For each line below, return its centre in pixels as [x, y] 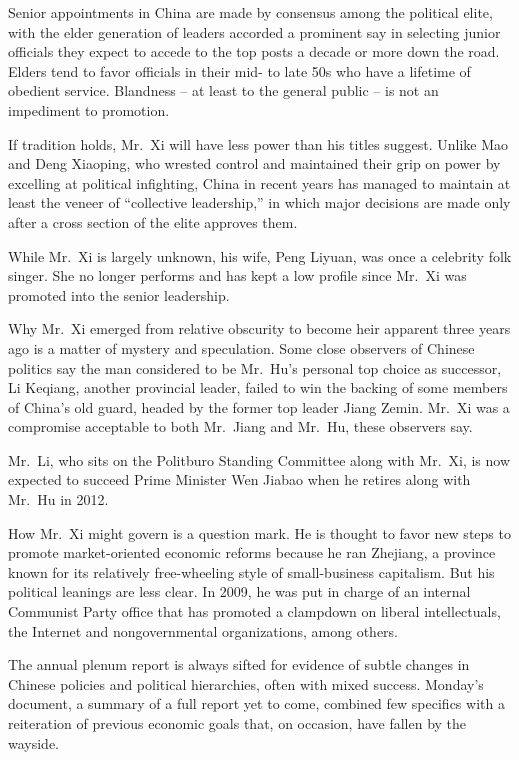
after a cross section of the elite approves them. [153, 221]
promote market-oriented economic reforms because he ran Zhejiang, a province [252, 552]
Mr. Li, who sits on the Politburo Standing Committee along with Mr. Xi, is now [259, 459]
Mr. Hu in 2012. [58, 499]
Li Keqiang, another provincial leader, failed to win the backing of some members [258, 387]
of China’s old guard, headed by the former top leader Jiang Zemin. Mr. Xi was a [259, 406]
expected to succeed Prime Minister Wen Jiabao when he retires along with [239, 479]
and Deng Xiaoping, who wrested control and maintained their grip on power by [254, 163]
